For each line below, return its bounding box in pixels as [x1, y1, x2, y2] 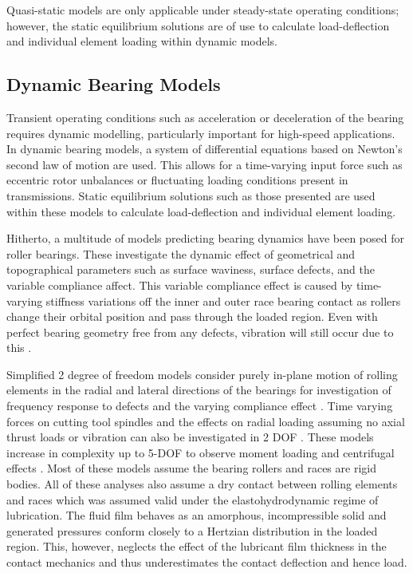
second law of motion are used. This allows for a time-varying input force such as [6, 156, 403, 172]
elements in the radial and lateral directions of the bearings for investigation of [6, 381, 391, 398]
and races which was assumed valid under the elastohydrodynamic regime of [6, 491, 379, 508]
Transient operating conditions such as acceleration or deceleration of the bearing [6, 109, 404, 125]
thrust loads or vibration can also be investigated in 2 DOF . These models [6, 429, 374, 445]
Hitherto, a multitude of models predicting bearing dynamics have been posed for [6, 230, 404, 247]
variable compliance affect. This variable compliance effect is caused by [6, 276, 353, 293]
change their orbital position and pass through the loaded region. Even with [6, 308, 378, 325]
